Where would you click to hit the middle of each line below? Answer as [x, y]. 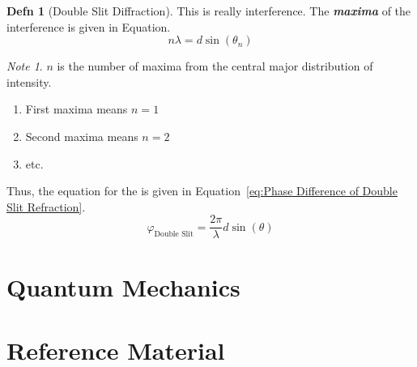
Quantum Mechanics [123, 286]
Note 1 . [25, 66]
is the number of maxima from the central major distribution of [215, 66]
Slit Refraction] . [46, 206]
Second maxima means [82, 136]
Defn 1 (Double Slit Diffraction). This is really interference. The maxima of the [209, 11]
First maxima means [77, 109]
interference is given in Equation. [89, 26]
